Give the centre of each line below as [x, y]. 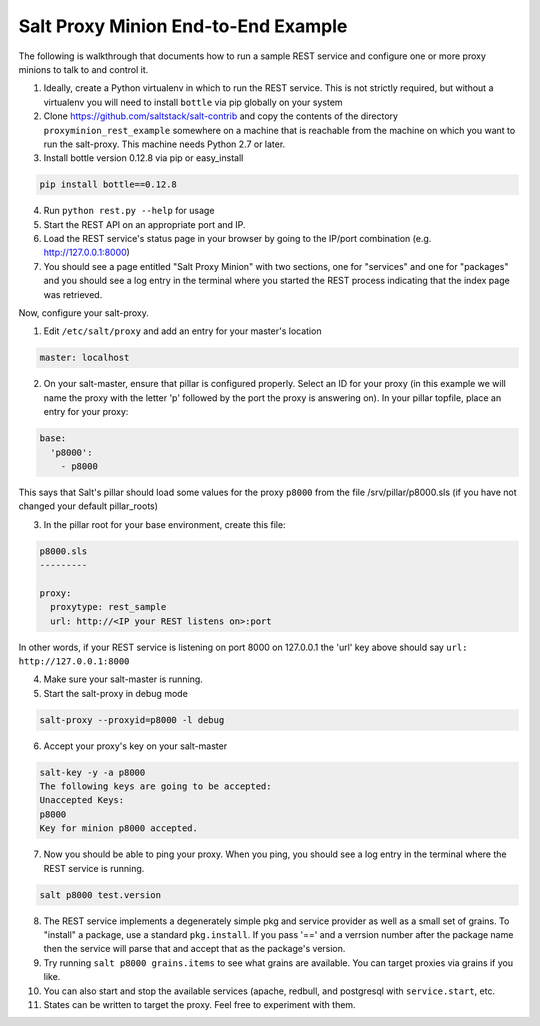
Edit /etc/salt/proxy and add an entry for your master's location [182, 331]
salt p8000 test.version [100, 894]
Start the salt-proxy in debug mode [116, 693]
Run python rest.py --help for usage [129, 211]
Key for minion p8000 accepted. [119, 828]
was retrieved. [73, 294]
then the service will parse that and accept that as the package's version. [194, 949]
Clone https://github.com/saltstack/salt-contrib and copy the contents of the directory [221, 116]
